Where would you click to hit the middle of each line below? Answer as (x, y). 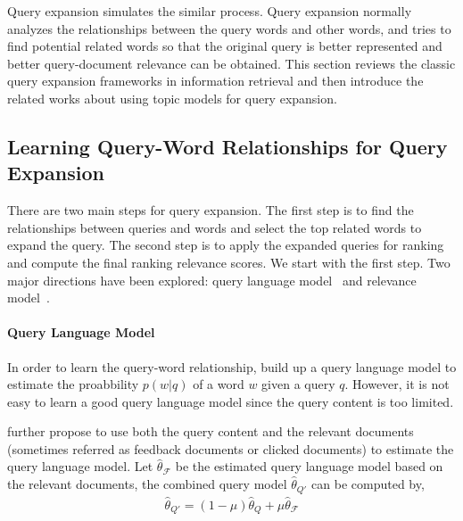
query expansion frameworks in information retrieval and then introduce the (215, 81)
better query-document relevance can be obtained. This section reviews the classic (231, 63)
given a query (298, 384)
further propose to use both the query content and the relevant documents (211, 431)
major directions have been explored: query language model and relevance (212, 280)
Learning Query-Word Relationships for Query (227, 146)
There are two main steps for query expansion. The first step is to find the (211, 210)
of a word (219, 384)
